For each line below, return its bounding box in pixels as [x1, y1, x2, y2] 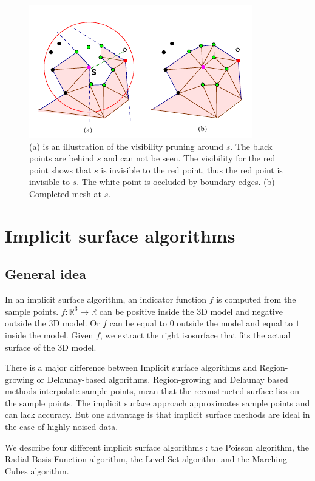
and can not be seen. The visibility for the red [103, 152, 276, 164]
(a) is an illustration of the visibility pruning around [29, 140, 224, 152]
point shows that [29, 163, 92, 176]
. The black [230, 140, 273, 152]
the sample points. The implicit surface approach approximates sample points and [5, 396, 310, 409]
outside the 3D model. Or [5, 317, 100, 329]
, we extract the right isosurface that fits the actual [100, 328, 291, 341]
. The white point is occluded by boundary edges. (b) [76, 175, 275, 188]
